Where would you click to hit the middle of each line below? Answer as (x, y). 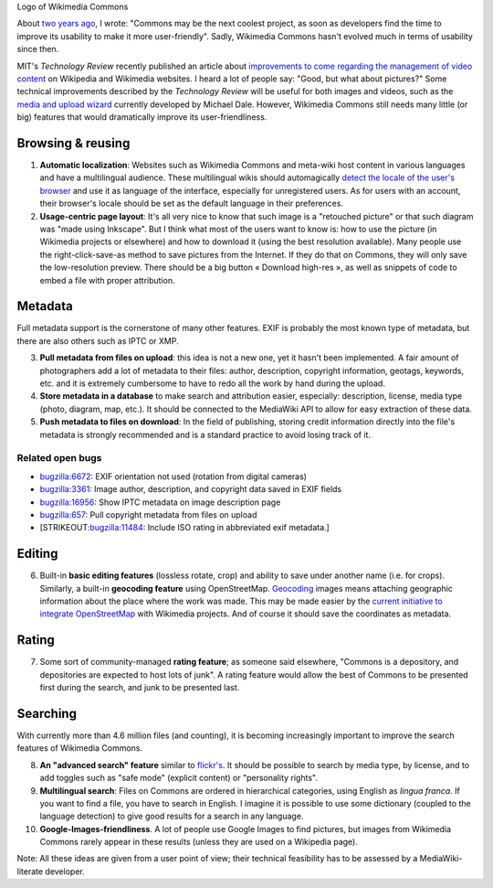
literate (30, 871)
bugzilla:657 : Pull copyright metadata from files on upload (148, 514)
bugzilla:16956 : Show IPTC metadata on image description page (160, 502)
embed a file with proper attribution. (107, 280)
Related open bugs (59, 458)
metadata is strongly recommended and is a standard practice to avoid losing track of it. (205, 434)
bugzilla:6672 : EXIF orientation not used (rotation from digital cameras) (173, 476)
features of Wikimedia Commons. (80, 748)
